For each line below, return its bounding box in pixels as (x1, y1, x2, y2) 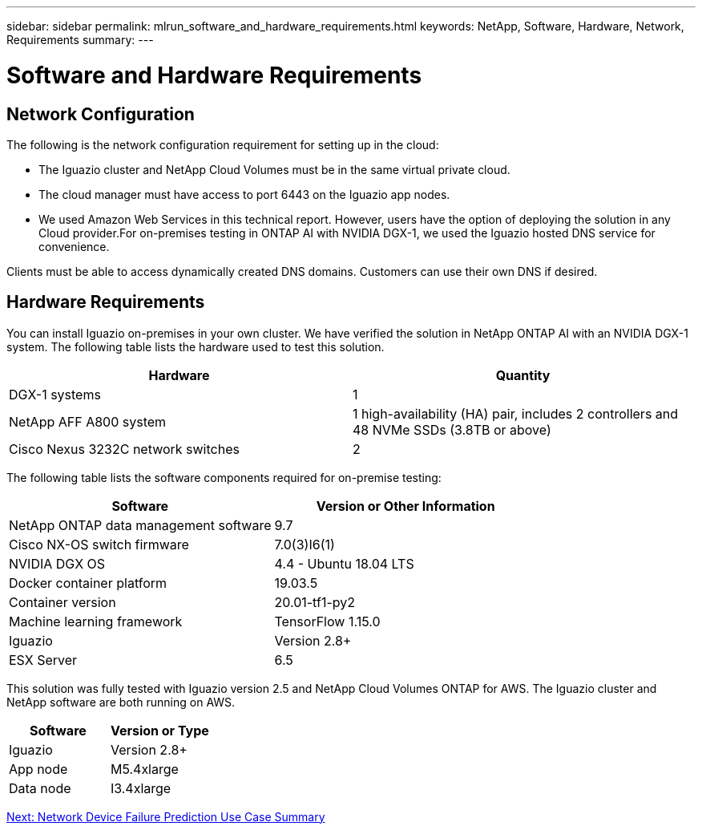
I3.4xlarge (110, 779, 171, 796)
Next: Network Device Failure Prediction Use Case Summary (6, 809, 325, 824)
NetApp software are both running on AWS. (6, 694, 236, 709)
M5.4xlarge (110, 760, 179, 777)
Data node (9, 779, 71, 796)
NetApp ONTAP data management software (9, 516, 272, 533)
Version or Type (110, 722, 209, 739)
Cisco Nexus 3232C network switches (9, 440, 240, 457)
